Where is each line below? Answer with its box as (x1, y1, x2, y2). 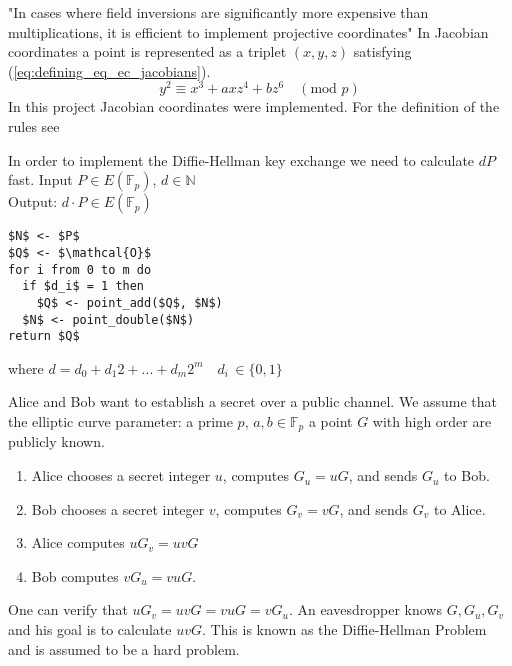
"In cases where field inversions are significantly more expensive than (8, 2, 429, 22)
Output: (8, 191, 58, 212)
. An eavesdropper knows (288, 599, 442, 620)
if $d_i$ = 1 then (22, 279, 145, 294)
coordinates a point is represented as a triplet (8, 41, 287, 62)
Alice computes (31, 532, 125, 553)
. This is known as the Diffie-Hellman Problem (201, 619, 487, 640)
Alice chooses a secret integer (31, 465, 211, 486)
